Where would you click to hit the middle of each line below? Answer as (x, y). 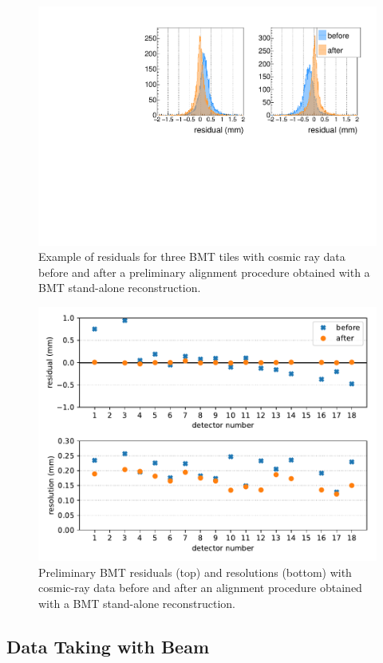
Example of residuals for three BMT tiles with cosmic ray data (192, 257)
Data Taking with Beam (108, 646)
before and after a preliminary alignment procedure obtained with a (204, 272)
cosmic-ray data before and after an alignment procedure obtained (200, 588)
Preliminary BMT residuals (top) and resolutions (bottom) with (195, 572)
